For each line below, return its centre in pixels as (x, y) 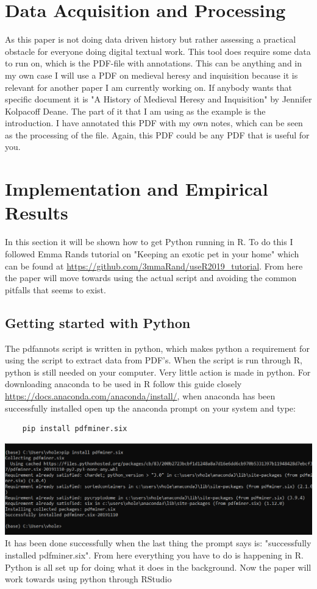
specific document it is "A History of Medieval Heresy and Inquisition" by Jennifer (158, 99)
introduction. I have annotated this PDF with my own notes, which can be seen (154, 123)
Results (37, 212)
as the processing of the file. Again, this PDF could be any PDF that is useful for (157, 134)
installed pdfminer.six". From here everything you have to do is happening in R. (154, 555)
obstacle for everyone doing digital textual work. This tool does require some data (158, 51)
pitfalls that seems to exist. (55, 289)
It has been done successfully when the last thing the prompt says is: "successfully (158, 543)
